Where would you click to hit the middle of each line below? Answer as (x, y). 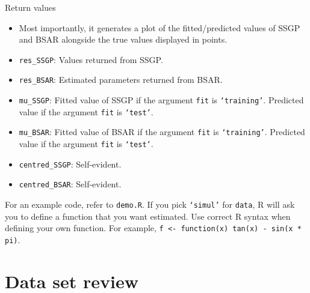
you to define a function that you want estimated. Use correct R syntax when (148, 216)
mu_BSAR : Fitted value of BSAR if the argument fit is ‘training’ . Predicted (162, 132)
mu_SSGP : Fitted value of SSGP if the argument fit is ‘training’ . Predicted (161, 100)
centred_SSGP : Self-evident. (70, 164)
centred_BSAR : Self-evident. (70, 184)
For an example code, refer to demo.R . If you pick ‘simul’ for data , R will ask (150, 204)
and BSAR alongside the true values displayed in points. (123, 39)
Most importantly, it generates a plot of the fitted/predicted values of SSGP (160, 27)
